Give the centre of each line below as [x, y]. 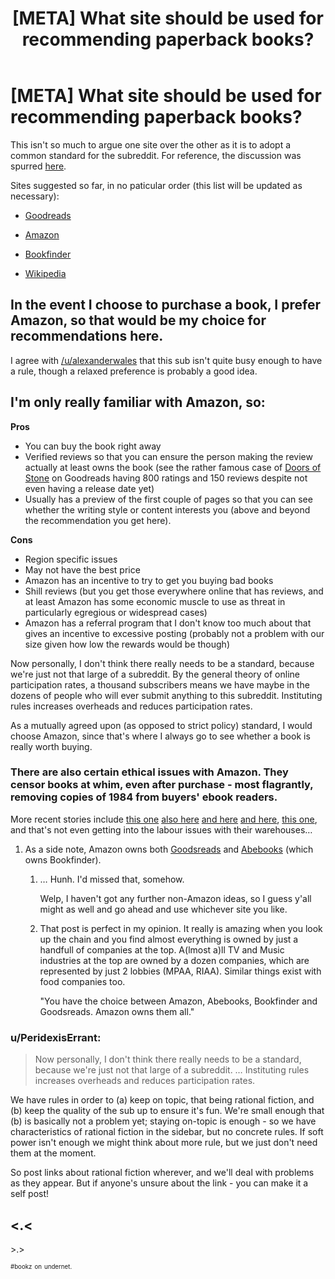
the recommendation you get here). [98, 520]
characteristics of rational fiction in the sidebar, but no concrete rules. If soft [167, 1132]
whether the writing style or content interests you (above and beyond [167, 509]
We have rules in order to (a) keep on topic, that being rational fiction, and [162, 1100]
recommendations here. [87, 336]
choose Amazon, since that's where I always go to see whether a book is [160, 736]
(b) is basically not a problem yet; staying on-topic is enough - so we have [163, 1121]
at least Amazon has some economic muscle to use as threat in [155, 601]
